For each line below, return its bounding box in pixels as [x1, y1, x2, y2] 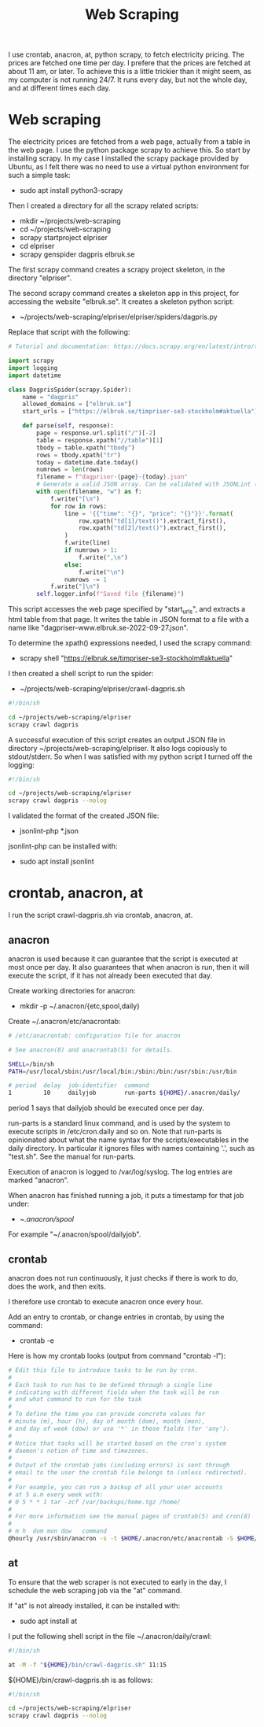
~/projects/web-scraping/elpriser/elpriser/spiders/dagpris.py [19, 312, 218, 322]
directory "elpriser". [8, 273, 72, 283]
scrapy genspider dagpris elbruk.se [19, 250, 135, 259]
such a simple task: [8, 171, 71, 180]
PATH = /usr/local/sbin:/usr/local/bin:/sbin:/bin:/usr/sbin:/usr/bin [8, 1067, 237, 1075]
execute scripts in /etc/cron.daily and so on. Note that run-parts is [8, 1127, 222, 1137]
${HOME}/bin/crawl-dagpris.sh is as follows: [8, 1675, 153, 1684]
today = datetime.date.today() [36, 458, 139, 466]
